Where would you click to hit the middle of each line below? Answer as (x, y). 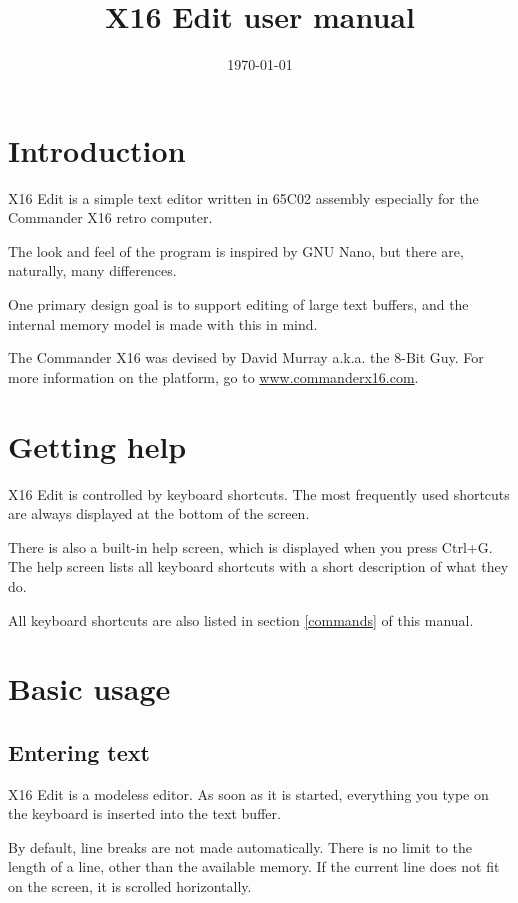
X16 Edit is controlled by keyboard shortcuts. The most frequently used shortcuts (259, 493)
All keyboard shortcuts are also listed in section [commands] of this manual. (241, 619)
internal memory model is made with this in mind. (163, 323)
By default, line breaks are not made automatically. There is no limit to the (240, 846)
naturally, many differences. (92, 270)
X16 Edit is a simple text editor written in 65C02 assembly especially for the (243, 197)
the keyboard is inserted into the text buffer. (144, 813)
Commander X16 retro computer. (110, 217)
